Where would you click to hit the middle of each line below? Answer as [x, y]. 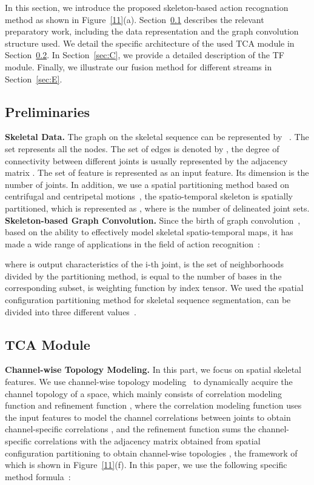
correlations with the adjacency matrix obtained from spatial [147, 441]
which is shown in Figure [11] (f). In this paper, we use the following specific [146, 465]
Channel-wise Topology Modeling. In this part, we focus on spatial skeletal [153, 370]
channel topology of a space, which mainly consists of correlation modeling [143, 393]
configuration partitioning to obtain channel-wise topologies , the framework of [151, 453]
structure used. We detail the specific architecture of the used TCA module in [150, 43]
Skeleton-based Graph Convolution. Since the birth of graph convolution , [153, 220]
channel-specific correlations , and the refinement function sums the [130, 429]
